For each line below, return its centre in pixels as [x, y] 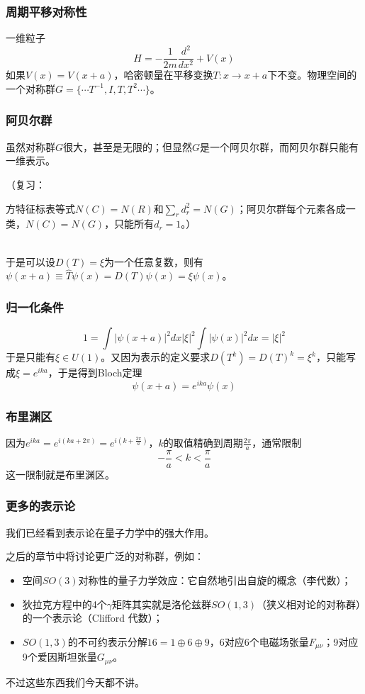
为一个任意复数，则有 [154, 261]
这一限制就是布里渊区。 [60, 474]
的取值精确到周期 [203, 443]
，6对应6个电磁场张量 [259, 641]
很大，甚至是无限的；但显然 [128, 146]
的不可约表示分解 [107, 641]
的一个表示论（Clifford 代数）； [92, 618]
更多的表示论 [41, 506]
